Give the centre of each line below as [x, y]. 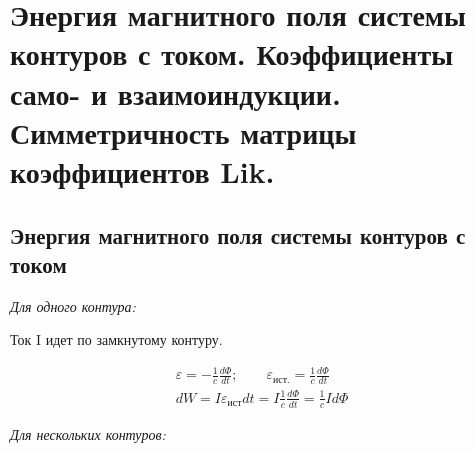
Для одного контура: [73, 305]
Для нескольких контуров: [88, 433]
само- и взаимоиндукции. [175, 92]
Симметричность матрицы [183, 131]
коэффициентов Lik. [142, 170]
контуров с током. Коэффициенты [232, 53]
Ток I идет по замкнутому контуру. [116, 339]
